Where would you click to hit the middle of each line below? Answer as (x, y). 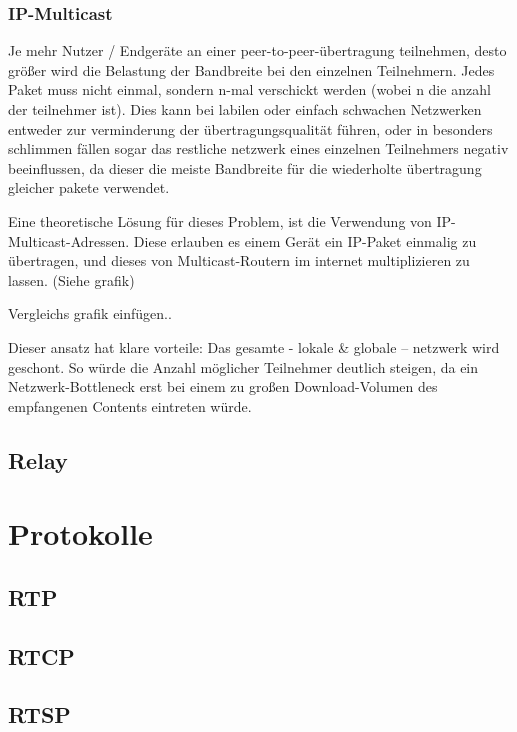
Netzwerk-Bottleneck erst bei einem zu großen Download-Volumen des (223, 386)
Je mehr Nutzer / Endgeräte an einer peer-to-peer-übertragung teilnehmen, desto (257, 50)
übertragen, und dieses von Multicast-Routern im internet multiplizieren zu (239, 260)
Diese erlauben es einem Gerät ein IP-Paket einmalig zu (305, 240)
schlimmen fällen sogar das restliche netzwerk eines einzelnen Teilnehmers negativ (258, 148)
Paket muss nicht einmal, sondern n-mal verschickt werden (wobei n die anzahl (249, 89)
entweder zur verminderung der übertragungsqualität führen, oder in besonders (250, 128)
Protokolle (80, 533)
